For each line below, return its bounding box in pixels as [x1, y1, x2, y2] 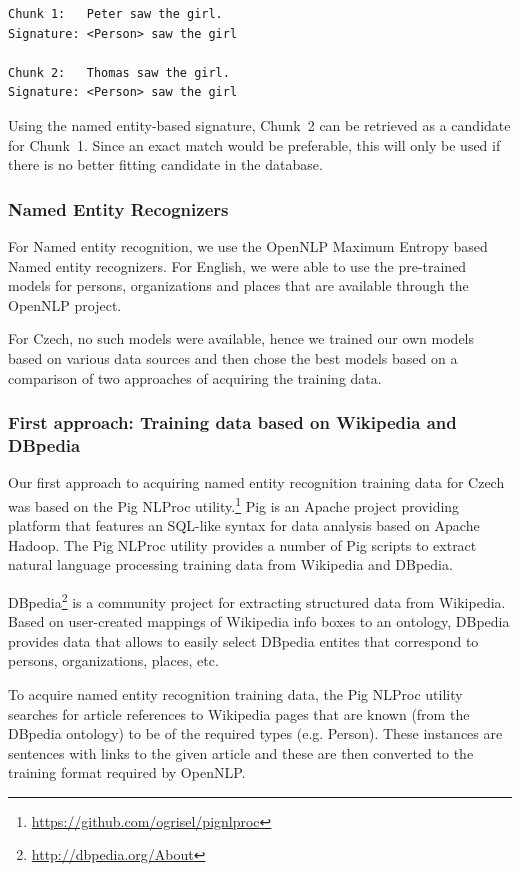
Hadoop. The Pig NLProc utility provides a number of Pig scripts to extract [8, 534, 477, 555]
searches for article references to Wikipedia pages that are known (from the [8, 703, 470, 724]
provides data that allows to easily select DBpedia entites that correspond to [8, 630, 479, 651]
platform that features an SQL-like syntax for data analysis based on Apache [8, 515, 480, 536]
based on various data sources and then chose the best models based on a [8, 347, 458, 368]
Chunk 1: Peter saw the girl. [8, 7, 223, 21]
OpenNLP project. [8, 294, 122, 315]
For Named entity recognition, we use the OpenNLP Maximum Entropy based [8, 235, 488, 256]
